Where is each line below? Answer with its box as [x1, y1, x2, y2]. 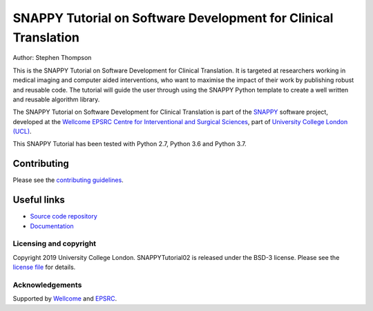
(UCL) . [12, 128, 32, 136]
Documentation [30, 221, 74, 230]
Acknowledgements [12, 280, 82, 290]
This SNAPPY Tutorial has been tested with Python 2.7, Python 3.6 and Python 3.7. [12, 140, 247, 148]
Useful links [12, 194, 66, 206]
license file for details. [12, 263, 76, 272]
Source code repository [30, 212, 97, 221]
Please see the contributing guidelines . [12, 176, 124, 184]
